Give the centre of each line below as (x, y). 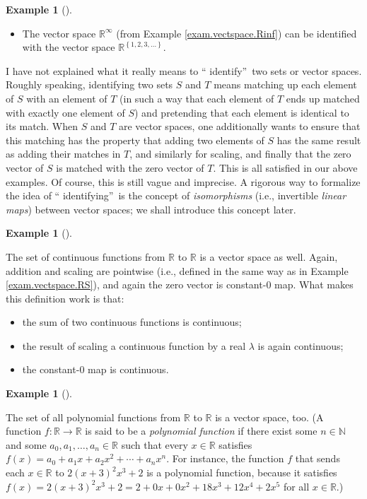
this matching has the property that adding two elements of (135, 140)
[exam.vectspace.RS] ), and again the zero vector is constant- (136, 284)
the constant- (51, 369)
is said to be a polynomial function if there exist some (201, 431)
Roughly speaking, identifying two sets (89, 84)
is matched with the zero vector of (130, 167)
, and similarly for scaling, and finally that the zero (240, 154)
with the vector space (69, 47)
